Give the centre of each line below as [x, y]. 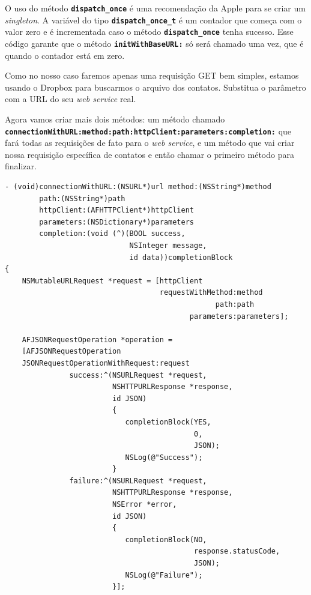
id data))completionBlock [181, 257]
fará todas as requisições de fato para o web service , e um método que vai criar [150, 143]
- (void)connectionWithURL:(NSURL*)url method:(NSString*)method [138, 187]
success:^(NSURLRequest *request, [138, 375]
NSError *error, [144, 505]
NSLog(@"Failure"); [164, 575]
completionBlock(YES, [168, 422]
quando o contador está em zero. [65, 55]
